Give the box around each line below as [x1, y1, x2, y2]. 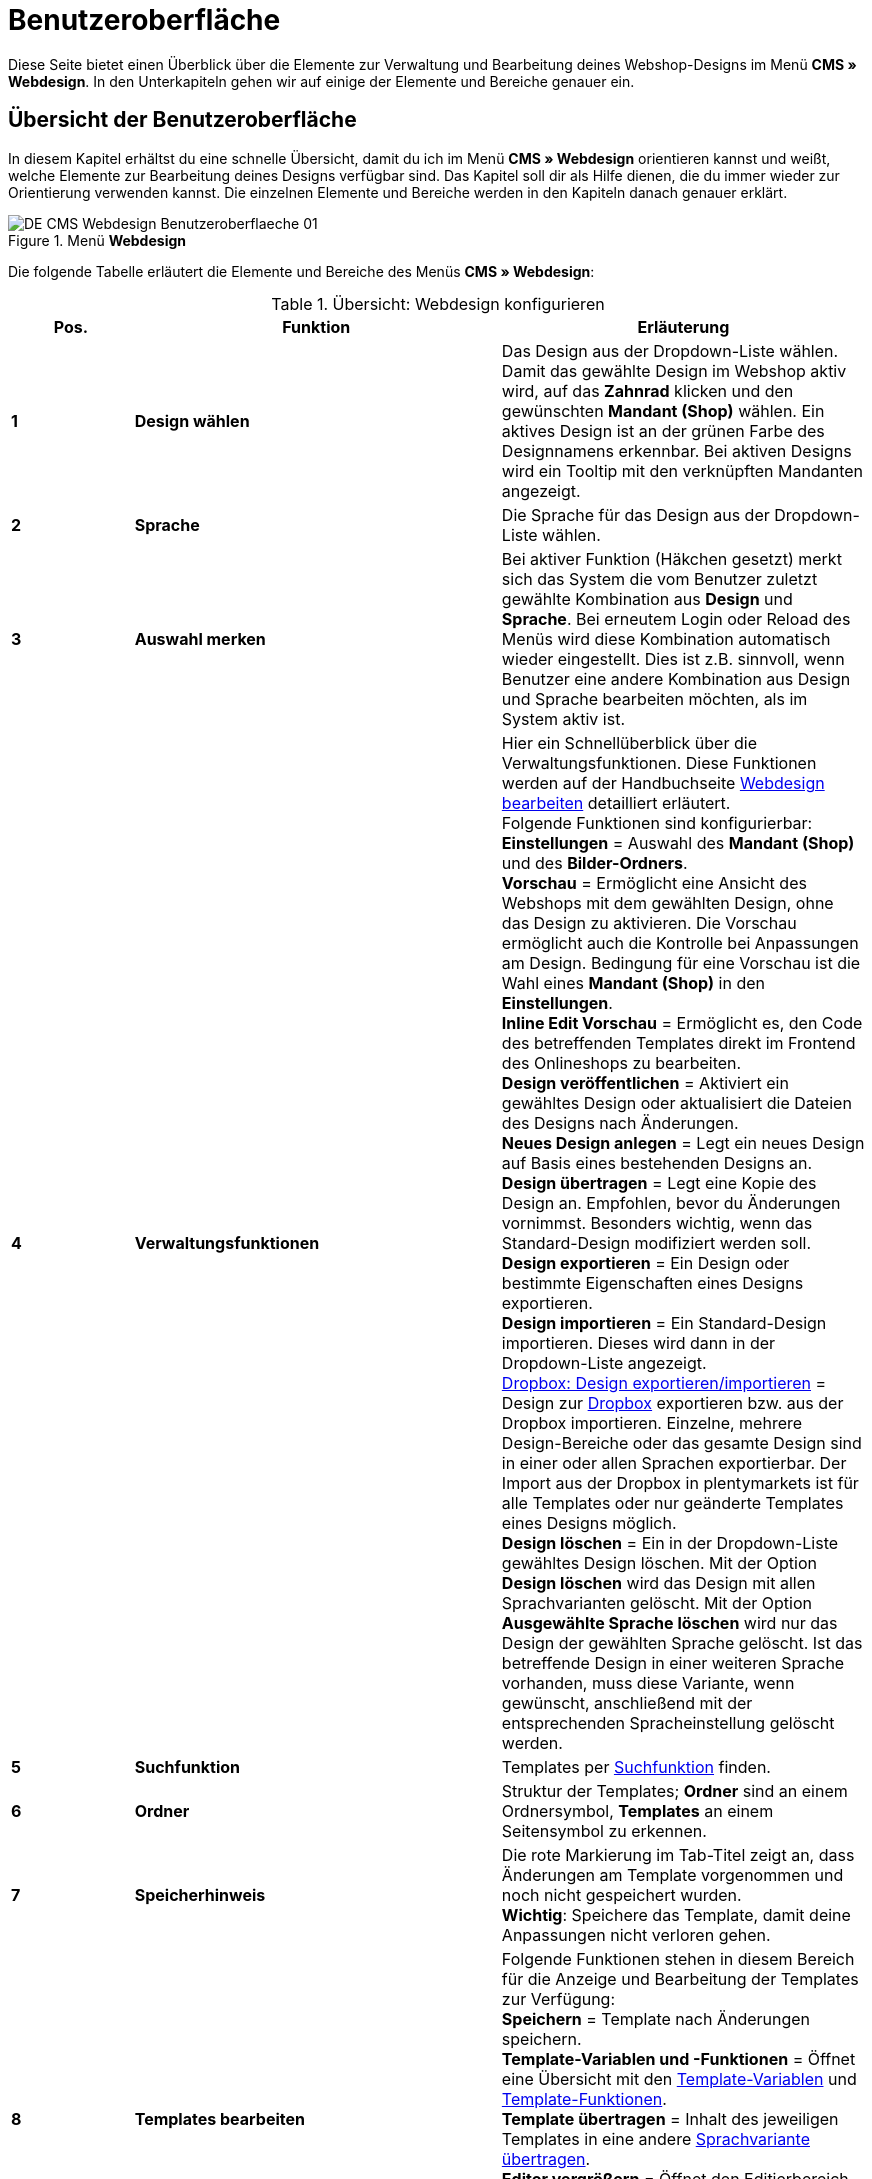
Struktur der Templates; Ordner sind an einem [501, 1780, 848, 1801]
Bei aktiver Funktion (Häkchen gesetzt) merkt [501, 548, 842, 569]
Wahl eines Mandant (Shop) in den [501, 972, 765, 993]
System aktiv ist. [501, 708, 625, 729]
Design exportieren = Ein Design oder [501, 1252, 790, 1273]
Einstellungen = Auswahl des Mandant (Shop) [501, 832, 855, 853]
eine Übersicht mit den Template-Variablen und [501, 2068, 857, 2089]
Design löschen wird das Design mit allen [501, 1572, 816, 1593]
